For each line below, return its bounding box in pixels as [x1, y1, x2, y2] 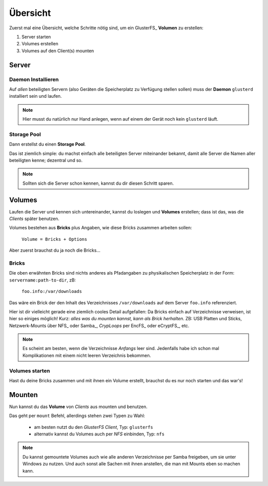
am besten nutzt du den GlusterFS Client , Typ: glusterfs [34, 424, 153, 430]
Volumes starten [9, 367, 51, 374]
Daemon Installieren [9, 76, 59, 83]
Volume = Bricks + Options [21, 236, 87, 242]
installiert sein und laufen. [9, 93, 62, 99]
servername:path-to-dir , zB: [9, 277, 76, 283]
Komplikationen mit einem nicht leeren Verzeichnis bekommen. [22, 352, 151, 358]
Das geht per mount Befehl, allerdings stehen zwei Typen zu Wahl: [9, 413, 145, 419]
